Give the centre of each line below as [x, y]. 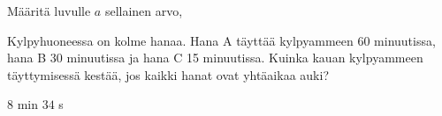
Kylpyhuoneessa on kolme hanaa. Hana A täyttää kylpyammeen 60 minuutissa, [221, 40]
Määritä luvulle [49, 11]
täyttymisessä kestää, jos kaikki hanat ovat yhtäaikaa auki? [168, 74]
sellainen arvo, [144, 11]
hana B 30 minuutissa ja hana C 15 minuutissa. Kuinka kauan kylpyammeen [215, 58]
